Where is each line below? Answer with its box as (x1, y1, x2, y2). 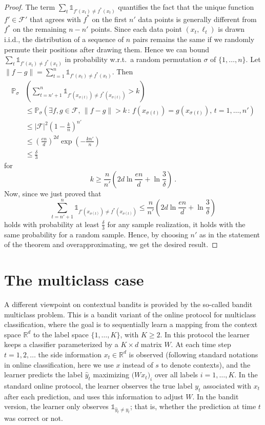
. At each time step (171, 339, 231, 350)
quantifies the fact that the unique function (118, 2, 254, 12)
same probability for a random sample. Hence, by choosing (4, 229, 188, 239)
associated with (203, 380, 252, 391)
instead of (123, 359, 153, 370)
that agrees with (30, 13, 81, 24)
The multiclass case (4, 269, 144, 290)
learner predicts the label (4, 369, 83, 380)
